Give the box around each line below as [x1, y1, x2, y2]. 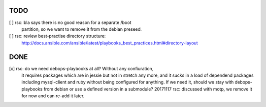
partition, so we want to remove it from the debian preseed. [21, 26, 142, 32]
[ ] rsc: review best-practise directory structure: [9, 33, 106, 39]
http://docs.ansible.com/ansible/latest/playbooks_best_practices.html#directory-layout [21, 40, 198, 46]
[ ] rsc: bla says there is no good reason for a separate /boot [9, 20, 132, 25]
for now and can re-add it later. [21, 93, 85, 99]
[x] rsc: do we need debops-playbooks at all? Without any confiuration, [9, 65, 154, 71]
